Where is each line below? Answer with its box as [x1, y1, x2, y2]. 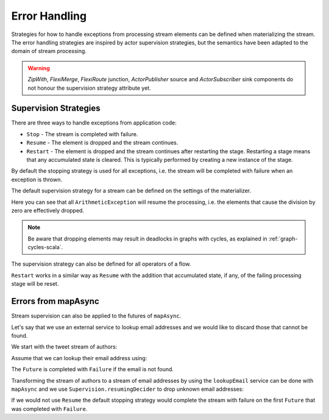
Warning [27, 64, 50, 71]
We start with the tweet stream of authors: [11, 343, 118, 350]
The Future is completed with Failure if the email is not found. [11, 366, 174, 373]
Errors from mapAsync [11, 296, 100, 306]
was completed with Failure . [11, 405, 88, 412]
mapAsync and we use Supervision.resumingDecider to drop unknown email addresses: [11, 385, 244, 393]
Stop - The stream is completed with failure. [26, 130, 138, 137]
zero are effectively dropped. [11, 206, 85, 214]
